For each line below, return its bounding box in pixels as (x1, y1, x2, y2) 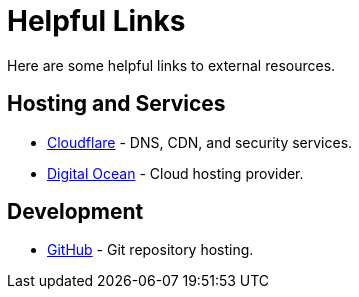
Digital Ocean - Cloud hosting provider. (47, 164, 304, 182)
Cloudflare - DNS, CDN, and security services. (47, 133, 353, 151)
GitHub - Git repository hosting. (47, 241, 254, 259)
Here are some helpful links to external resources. (7, 56, 336, 74)
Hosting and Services (7, 91, 226, 117)
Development (7, 199, 144, 225)
